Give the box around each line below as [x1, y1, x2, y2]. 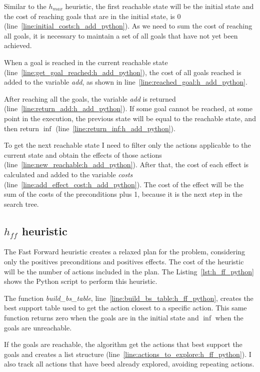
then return [4, 123, 39, 133]
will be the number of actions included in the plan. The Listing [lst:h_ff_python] [4, 266, 254, 276]
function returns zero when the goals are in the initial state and [4, 312, 199, 323]
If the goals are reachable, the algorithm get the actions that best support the [4, 339, 242, 349]
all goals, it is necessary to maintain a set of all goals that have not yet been [4, 30, 238, 41]
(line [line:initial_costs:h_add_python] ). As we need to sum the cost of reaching [4, 21, 252, 31]
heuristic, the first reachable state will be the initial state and [65, 1, 254, 11]
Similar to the [4, 1, 46, 11]
